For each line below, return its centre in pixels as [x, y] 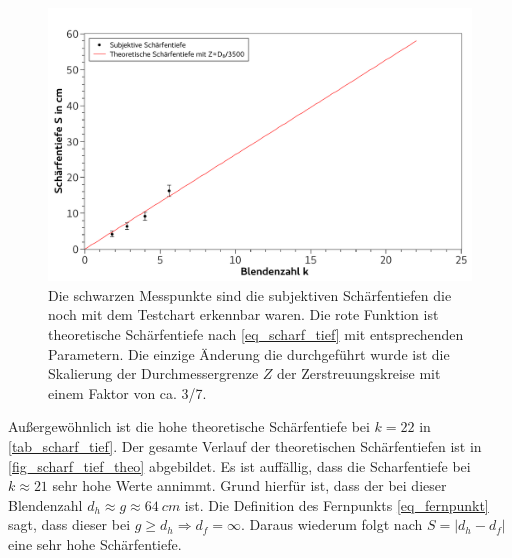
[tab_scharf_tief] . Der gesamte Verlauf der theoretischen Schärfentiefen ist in [245, 446]
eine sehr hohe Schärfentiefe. [95, 544]
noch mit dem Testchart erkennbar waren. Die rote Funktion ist [243, 314]
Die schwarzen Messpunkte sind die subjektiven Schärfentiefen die [250, 294]
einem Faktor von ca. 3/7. [127, 392]
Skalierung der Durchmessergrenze [153, 373]
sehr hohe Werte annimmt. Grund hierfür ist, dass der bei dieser [249, 485]
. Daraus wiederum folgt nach [332, 524]
